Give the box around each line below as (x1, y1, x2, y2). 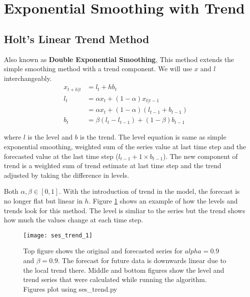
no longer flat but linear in (4, 195, 83, 205)
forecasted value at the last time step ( (4, 151, 118, 161)
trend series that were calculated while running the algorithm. (23, 274, 207, 284)
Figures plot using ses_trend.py (23, 283, 118, 294)
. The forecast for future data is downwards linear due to (58, 255, 226, 265)
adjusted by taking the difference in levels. (4, 170, 129, 180)
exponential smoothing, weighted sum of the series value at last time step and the (4, 141, 246, 151)
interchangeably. (4, 73, 52, 83)
